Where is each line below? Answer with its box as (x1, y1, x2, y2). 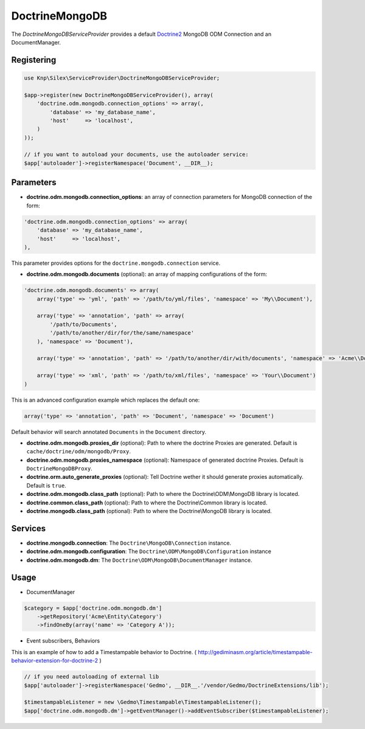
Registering (11, 55, 57, 65)
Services (11, 523, 46, 534)
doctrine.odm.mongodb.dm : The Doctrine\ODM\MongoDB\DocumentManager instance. (26, 556, 252, 563)
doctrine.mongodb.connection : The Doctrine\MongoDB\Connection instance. (26, 539, 231, 546)
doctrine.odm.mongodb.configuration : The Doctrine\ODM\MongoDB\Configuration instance (26, 548, 272, 555)
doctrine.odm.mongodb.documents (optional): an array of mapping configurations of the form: (26, 271, 268, 278)
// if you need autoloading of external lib (24, 673, 159, 680)
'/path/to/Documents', (49, 321, 118, 328)
